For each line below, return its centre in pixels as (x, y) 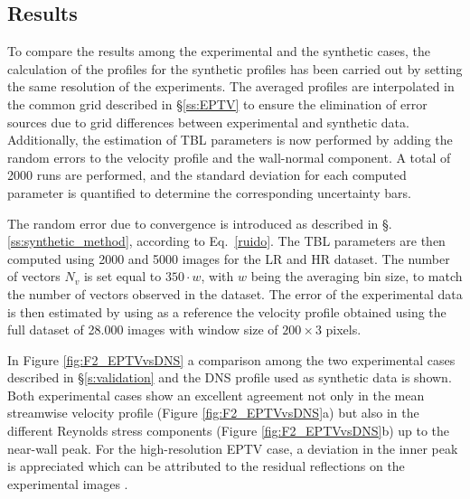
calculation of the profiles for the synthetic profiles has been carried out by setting (235, 68)
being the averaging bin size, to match (357, 276)
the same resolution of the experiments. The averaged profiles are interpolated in (231, 86)
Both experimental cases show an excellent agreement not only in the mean (216, 395)
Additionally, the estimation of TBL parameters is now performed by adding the (230, 140)
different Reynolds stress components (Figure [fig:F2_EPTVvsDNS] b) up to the (229, 431)
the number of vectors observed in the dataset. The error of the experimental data (235, 293)
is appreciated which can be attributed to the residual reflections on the (206, 466)
